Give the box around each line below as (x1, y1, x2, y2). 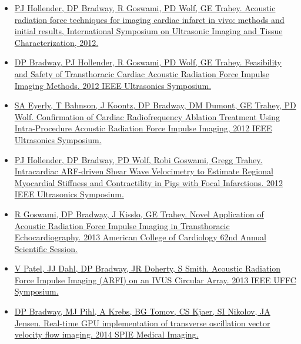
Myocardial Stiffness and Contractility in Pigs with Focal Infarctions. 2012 (14, 176, 283, 188)
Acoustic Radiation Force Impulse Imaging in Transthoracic (14, 219, 230, 231)
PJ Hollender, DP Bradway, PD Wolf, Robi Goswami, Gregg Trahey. (14, 153, 263, 166)
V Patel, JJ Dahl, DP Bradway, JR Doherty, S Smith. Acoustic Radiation (14, 262, 281, 274)
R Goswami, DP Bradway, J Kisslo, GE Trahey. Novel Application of (14, 207, 264, 220)
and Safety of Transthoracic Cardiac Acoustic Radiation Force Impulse (14, 67, 270, 80)
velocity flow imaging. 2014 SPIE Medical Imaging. (14, 328, 199, 340)
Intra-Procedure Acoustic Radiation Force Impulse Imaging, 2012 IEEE (14, 122, 272, 134)
